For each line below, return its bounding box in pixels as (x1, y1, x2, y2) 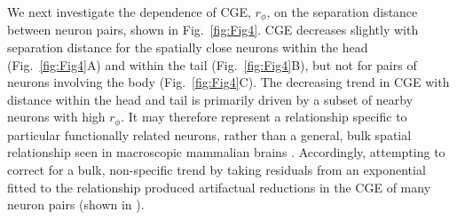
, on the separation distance (266, 3, 418, 20)
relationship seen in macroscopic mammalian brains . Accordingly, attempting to (7, 143, 445, 161)
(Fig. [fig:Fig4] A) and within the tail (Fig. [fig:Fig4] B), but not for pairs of (7, 55, 417, 74)
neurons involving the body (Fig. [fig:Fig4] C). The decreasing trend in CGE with (7, 73, 450, 91)
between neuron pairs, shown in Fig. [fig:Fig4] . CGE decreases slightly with (7, 20, 419, 39)
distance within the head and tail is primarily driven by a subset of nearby (7, 90, 414, 108)
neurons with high (7, 107, 106, 126)
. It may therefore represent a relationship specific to (121, 107, 407, 126)
